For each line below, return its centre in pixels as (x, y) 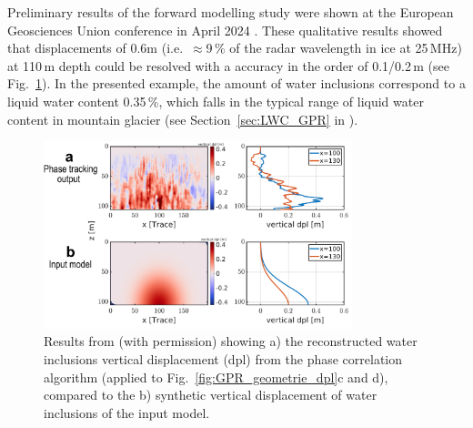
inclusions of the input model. (127, 412)
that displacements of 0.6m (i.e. (96, 48)
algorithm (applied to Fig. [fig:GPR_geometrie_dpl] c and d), (216, 377)
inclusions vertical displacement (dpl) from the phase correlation (223, 359)
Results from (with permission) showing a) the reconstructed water (231, 341)
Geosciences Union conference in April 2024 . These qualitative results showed (225, 30)
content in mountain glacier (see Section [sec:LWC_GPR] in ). (183, 119)
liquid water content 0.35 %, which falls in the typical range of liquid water (216, 101)
